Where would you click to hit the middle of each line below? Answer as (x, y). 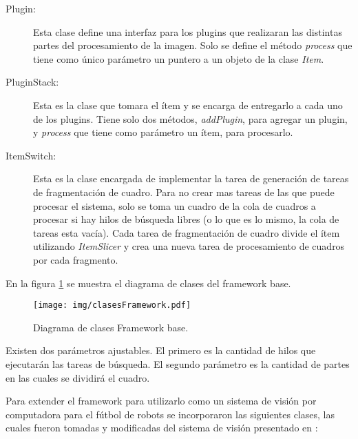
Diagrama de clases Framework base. (111, 327)
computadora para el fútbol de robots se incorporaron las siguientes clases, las (170, 414)
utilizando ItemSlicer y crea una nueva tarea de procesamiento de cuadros (189, 246)
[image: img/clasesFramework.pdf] (112, 305)
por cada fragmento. (76, 259)
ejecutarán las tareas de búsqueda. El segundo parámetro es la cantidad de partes (178, 363)
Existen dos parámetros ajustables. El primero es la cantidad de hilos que (161, 350)
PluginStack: (32, 82)
